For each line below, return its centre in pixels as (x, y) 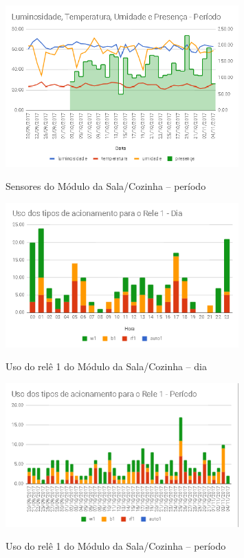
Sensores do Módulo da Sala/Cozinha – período (106, 186)
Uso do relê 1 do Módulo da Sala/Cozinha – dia (106, 366)
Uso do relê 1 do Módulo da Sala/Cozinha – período (116, 546)
